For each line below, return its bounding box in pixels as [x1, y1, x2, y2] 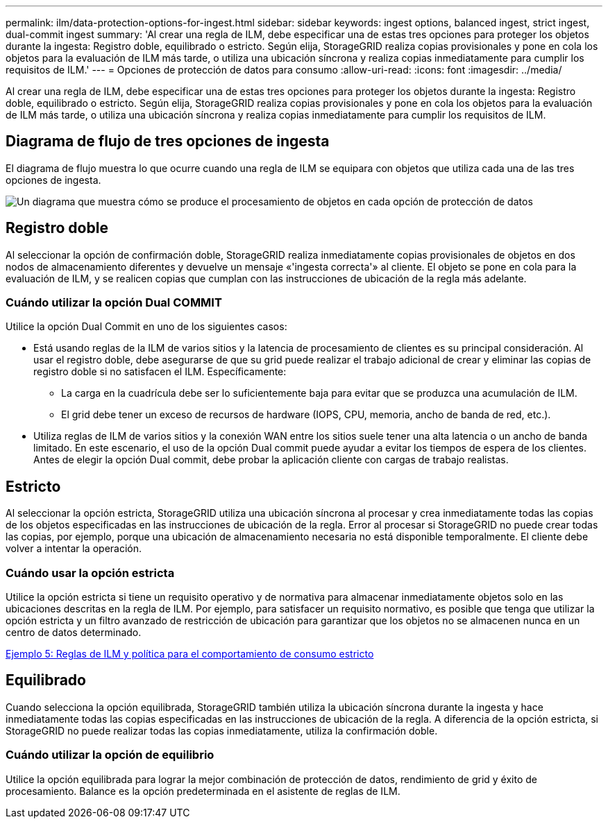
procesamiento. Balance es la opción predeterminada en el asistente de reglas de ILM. [6, 784, 400, 797]
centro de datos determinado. [6, 626, 142, 639]
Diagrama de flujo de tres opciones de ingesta [6, 132, 330, 151]
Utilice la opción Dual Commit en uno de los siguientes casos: [6, 320, 287, 333]
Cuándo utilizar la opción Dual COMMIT [6, 295, 222, 310]
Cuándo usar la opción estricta [6, 565, 175, 580]
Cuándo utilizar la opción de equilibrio [6, 748, 214, 762]
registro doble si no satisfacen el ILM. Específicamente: [33, 366, 287, 378]
